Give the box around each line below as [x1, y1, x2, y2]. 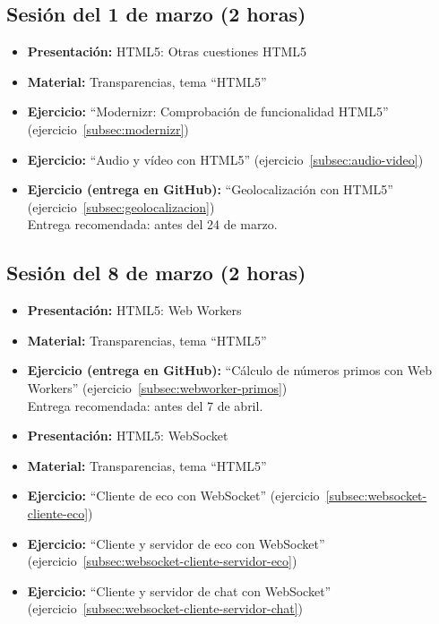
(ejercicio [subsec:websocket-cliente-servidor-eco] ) [27, 551, 297, 570]
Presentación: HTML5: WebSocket [27, 426, 228, 445]
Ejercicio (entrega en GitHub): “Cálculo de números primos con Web [27, 361, 432, 380]
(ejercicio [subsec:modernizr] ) [27, 119, 189, 138]
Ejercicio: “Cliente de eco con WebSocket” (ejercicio [27, 486, 320, 505]
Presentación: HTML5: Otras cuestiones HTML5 [27, 42, 307, 61]
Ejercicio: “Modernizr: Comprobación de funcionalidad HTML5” [27, 102, 389, 121]
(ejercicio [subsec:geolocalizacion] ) [27, 197, 215, 216]
